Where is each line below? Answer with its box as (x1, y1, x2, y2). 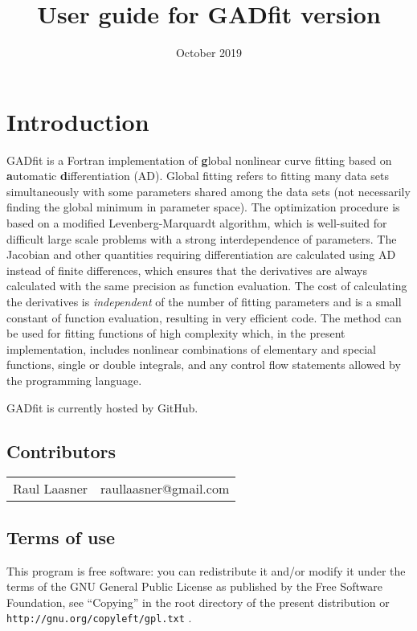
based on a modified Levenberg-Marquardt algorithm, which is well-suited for (6, 215, 387, 232)
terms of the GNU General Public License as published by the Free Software (6, 578, 382, 595)
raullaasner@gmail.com (100, 479, 230, 498)
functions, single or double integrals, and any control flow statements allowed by (6, 356, 401, 373)
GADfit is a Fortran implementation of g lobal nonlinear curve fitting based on (6, 151, 392, 168)
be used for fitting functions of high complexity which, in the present (6, 325, 345, 342)
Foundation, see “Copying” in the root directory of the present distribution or (6, 593, 390, 610)
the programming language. (6, 371, 142, 388)
